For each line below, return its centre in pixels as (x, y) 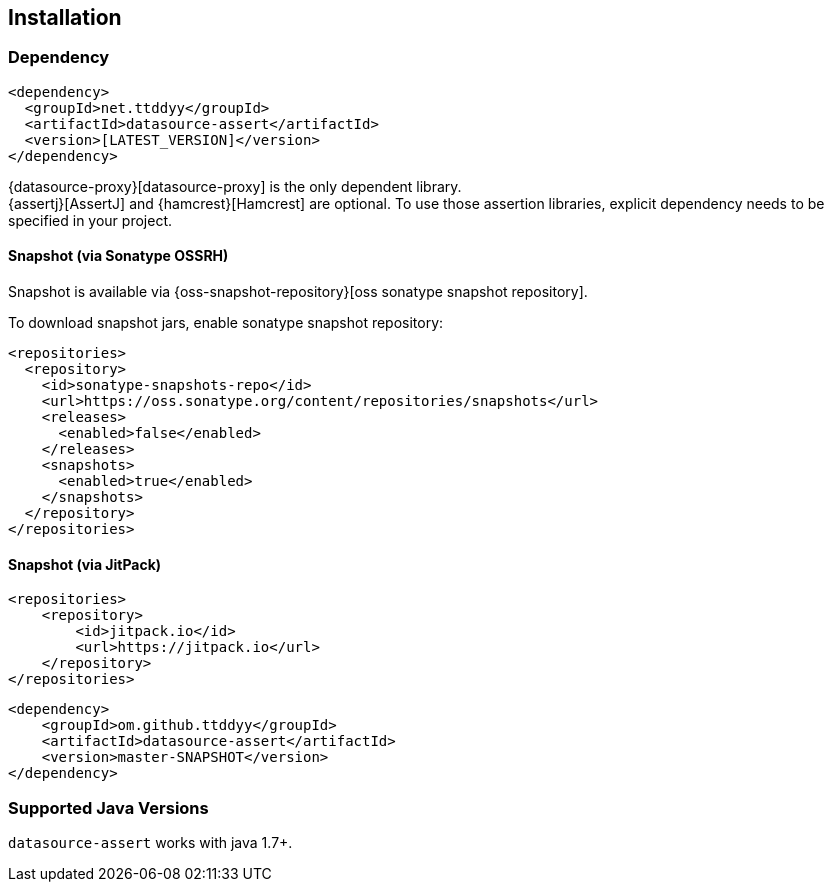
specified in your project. (90, 220)
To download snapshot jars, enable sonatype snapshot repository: (226, 323)
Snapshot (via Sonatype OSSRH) (118, 256)
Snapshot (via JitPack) (85, 564)
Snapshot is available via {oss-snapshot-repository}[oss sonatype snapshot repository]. (298, 292)
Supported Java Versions (108, 807)
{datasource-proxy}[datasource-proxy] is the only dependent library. (235, 186)
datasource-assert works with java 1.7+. (150, 842)
